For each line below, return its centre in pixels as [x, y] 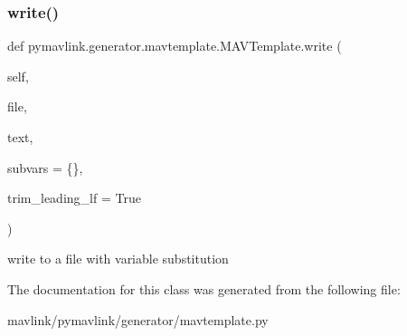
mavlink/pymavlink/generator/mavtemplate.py [138, 319]
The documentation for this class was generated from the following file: [204, 288]
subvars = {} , [45, 167]
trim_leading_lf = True [74, 198]
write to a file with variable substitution [118, 259]
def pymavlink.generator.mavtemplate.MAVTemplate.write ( [175, 46]
